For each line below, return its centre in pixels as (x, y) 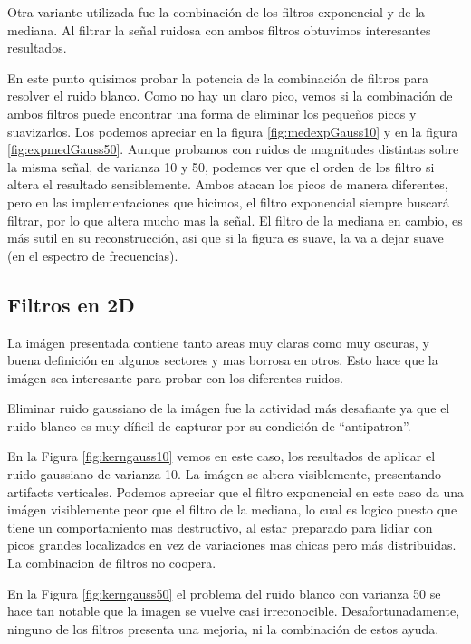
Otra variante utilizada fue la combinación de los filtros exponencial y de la (216, 12)
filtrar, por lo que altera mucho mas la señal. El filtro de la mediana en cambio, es (235, 220)
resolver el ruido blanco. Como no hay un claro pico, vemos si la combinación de (230, 96)
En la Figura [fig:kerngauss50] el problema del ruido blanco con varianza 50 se (224, 593)
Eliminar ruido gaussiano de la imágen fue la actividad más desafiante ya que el (229, 408)
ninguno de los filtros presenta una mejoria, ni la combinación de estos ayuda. (223, 628)
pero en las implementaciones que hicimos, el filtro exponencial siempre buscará (228, 202)
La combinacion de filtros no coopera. (112, 563)
